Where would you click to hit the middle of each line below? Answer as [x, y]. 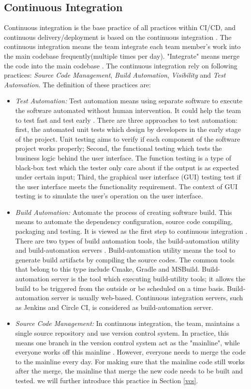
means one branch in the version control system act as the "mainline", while [127, 342]
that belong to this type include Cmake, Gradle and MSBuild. [107, 269]
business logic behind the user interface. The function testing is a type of [123, 157]
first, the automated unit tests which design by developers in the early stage [128, 129]
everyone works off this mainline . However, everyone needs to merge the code [130, 352]
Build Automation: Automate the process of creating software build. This [124, 212]
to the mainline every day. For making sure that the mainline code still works [130, 361]
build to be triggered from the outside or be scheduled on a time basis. [120, 288]
